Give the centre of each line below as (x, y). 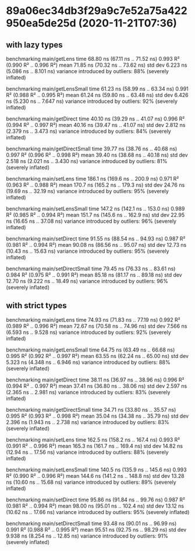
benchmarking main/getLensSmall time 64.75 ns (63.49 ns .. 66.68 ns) (91, 350)
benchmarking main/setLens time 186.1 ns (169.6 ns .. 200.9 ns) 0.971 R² (93, 179)
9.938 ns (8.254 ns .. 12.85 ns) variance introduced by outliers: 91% (87, 536)
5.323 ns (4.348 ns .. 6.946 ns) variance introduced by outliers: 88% (88, 362)
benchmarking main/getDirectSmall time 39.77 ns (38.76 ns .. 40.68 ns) (92, 149)
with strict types (36, 306)
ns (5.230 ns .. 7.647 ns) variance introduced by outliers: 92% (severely (92, 101)
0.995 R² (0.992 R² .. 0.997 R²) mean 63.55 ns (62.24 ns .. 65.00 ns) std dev (97, 356)
